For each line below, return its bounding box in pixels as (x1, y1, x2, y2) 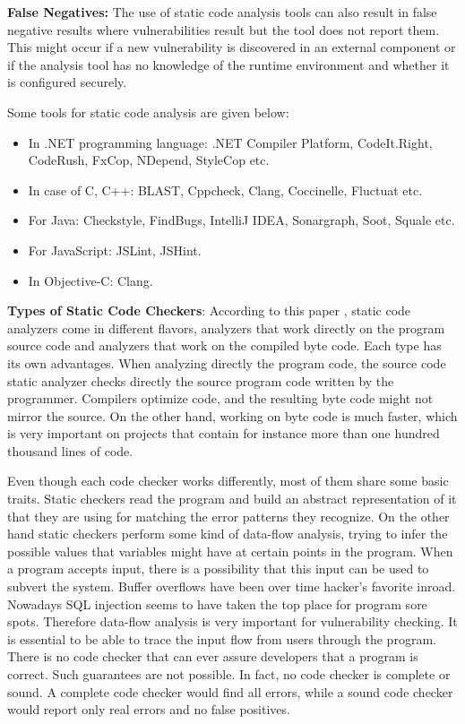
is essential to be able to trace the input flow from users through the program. (7, 629, 436, 648)
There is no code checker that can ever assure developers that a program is (7, 647, 418, 666)
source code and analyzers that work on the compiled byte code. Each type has (7, 336, 442, 355)
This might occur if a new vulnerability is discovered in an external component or (7, 38, 456, 56)
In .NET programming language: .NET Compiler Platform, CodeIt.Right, (28, 133, 433, 151)
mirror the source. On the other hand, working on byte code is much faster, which (7, 406, 458, 425)
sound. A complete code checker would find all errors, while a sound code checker (7, 682, 453, 701)
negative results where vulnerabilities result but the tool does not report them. (7, 20, 440, 39)
